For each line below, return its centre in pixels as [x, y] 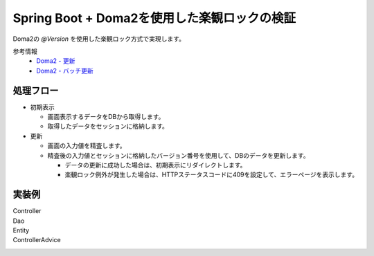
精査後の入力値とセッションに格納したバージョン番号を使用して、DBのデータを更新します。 [178, 155]
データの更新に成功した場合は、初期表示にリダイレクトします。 [155, 165]
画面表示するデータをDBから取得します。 [106, 117]
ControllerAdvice [37, 240]
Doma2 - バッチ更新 [65, 71]
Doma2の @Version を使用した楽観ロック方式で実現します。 [99, 39]
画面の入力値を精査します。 [87, 146]
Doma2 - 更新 [56, 61]
